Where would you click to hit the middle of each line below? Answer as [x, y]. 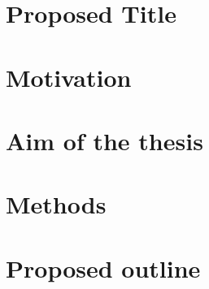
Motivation [69, 77]
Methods [56, 204]
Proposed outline [103, 267]
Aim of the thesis [104, 140]
